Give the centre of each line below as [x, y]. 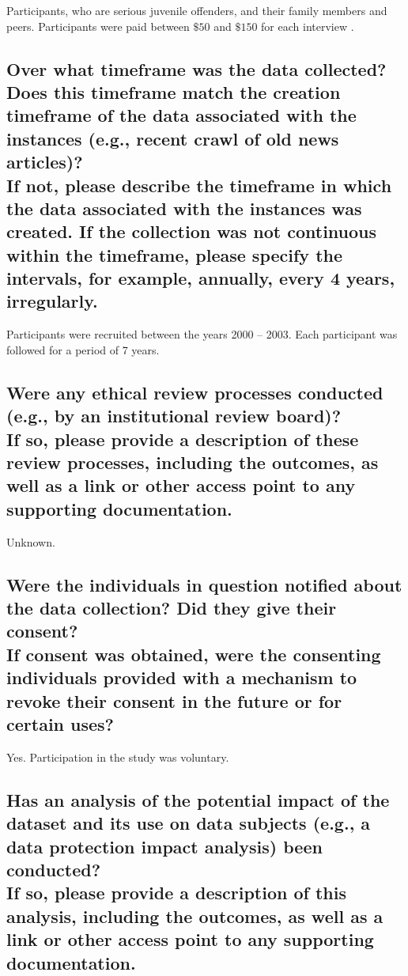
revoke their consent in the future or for [174, 700]
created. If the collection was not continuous [192, 231]
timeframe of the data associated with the [181, 115]
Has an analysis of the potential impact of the [198, 799]
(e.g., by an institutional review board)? [174, 416]
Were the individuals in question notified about [204, 584]
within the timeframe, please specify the [175, 254]
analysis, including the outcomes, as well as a [195, 915]
